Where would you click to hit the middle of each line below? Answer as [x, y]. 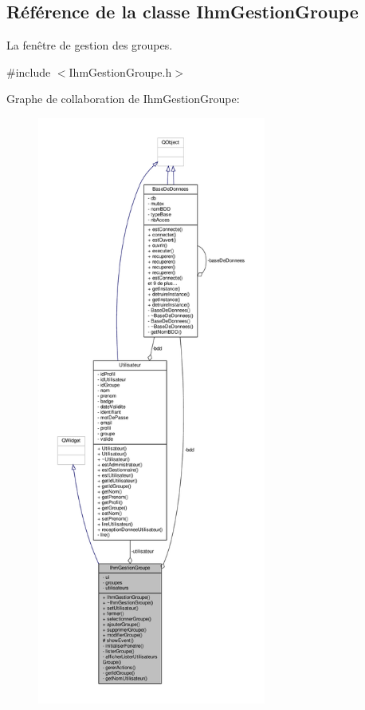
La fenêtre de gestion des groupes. [90, 45]
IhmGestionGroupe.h [120, 71]
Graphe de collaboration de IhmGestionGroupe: [123, 99]
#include [29, 71]
